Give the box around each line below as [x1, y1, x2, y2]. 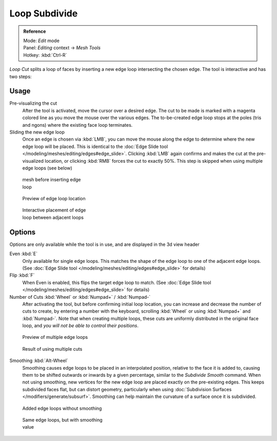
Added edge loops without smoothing [22, 405, 102, 411]
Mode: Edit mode [23, 37, 60, 44]
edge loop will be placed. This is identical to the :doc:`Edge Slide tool [22, 143, 168, 149]
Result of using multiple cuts [22, 346, 83, 352]
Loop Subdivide [9, 8, 78, 19]
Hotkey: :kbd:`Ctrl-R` [23, 52, 67, 58]
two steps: [9, 73, 32, 80]
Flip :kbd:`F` [9, 272, 35, 278]
